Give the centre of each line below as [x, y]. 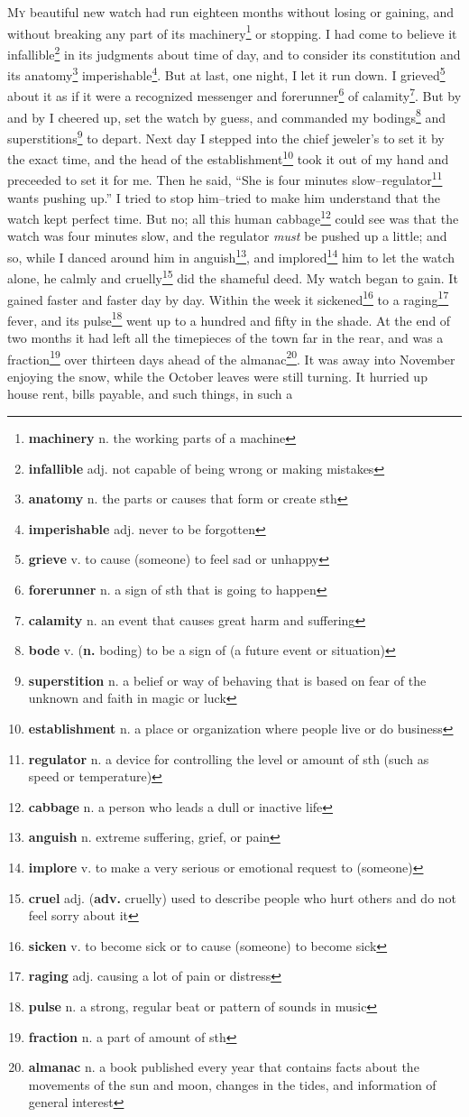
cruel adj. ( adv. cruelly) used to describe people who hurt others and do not [243, 897]
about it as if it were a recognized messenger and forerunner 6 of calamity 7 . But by [234, 94]
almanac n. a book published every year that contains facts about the [224, 1067]
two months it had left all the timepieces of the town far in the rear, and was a [225, 338]
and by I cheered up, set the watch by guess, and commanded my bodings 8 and [227, 115]
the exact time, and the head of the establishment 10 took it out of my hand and [228, 157]
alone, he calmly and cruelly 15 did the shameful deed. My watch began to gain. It [233, 277]
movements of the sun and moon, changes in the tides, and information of [232, 1084]
